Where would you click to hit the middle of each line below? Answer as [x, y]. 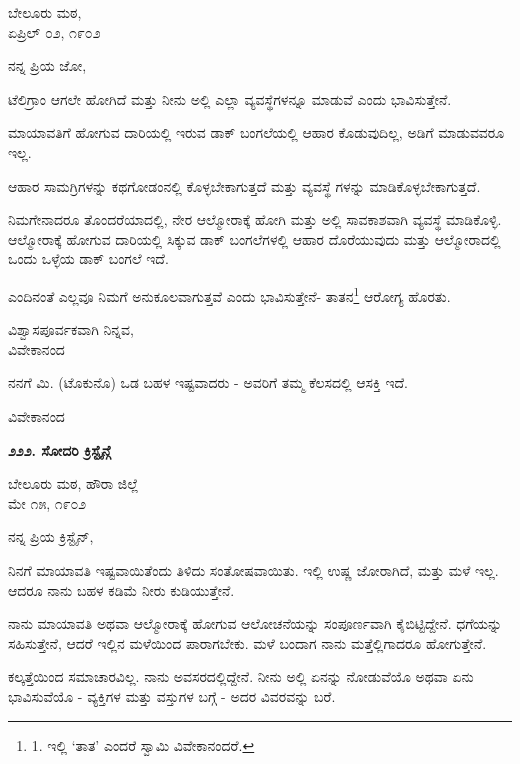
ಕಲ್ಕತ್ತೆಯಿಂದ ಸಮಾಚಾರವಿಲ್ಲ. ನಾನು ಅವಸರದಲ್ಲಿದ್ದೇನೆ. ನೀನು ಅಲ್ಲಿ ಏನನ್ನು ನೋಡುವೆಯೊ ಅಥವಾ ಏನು [241, 676]
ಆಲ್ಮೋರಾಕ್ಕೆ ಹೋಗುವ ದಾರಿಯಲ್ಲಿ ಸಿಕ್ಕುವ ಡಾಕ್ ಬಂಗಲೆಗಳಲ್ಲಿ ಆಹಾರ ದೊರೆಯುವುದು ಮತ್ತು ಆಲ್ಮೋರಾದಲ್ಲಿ [254, 238]
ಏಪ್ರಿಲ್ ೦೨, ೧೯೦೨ [54, 31]
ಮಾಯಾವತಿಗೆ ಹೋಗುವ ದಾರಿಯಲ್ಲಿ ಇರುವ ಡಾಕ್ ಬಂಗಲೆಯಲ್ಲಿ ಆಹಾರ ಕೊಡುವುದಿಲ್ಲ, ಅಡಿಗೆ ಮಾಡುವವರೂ [256, 132]
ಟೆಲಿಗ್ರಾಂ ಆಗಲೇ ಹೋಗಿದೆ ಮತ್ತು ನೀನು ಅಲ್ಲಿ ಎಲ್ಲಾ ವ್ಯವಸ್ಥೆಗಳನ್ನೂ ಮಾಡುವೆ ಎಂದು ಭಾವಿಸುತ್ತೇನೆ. [230, 98]
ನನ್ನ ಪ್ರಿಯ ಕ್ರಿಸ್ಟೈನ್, [51, 536]
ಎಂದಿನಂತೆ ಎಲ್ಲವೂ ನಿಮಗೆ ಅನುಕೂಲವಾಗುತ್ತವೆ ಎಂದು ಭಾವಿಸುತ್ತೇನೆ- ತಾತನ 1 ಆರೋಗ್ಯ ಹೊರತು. [229, 294]
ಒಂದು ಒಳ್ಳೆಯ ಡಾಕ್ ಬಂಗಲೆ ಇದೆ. [88, 258]
